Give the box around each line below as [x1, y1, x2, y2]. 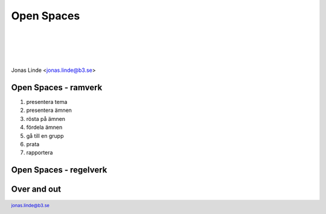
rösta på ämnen [26, 115, 66, 122]
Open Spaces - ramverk [11, 82, 103, 92]
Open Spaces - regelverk [11, 165, 107, 175]
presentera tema [26, 99, 68, 106]
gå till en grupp [26, 132, 64, 139]
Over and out [11, 184, 62, 195]
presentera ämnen [26, 106, 72, 114]
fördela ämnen [26, 124, 63, 131]
